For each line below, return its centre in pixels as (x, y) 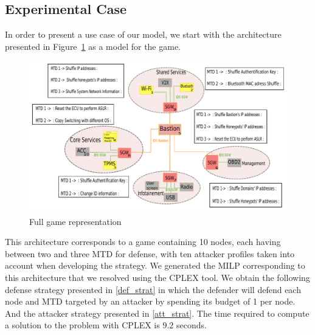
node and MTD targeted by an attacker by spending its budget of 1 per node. (150, 301)
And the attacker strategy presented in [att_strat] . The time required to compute (157, 313)
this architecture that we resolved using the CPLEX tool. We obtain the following (157, 278)
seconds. (191, 325)
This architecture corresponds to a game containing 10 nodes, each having (143, 242)
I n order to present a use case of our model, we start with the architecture (143, 34)
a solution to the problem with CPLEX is (82, 325)
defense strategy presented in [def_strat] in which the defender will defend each (153, 289)
